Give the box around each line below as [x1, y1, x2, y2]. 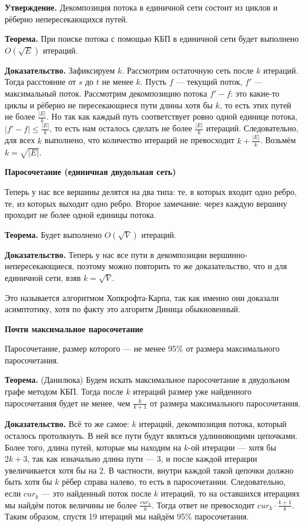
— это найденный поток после [41, 487, 152, 499]
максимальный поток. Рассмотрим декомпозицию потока [5, 87, 207, 99]
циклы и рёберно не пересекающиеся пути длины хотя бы [5, 98, 213, 111]
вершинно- [209, 248, 248, 260]
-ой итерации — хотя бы [188, 441, 276, 453]
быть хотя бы [5, 475, 52, 488]
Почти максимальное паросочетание [5, 322, 143, 335]
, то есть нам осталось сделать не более [49, 122, 192, 134]
